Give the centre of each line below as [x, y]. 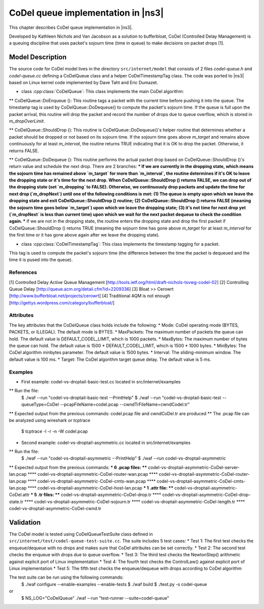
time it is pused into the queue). [41, 260]
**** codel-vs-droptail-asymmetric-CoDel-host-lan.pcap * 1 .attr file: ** [100, 488]
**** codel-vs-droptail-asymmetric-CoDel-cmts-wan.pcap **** [92, 481]
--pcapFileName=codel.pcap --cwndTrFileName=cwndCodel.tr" [125, 404]
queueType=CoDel [40, 404]
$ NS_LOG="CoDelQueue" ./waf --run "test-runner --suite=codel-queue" [95, 598]
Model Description [38, 57]
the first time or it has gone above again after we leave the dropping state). [84, 235]
